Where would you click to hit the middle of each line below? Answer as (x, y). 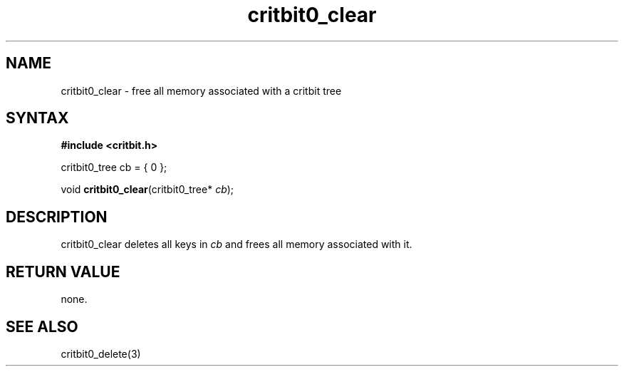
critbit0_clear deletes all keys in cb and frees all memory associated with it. (236, 244)
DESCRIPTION (57, 217)
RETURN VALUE (63, 272)
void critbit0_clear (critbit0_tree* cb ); (147, 190)
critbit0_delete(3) (101, 353)
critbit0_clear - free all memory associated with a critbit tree (201, 91)
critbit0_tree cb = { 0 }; (114, 167)
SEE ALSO (42, 326)
